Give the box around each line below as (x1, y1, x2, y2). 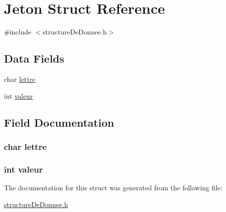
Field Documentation (4, 114, 114, 130)
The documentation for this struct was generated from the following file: (4, 182, 223, 192)
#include (4, 27, 32, 37)
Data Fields (4, 51, 65, 66)
